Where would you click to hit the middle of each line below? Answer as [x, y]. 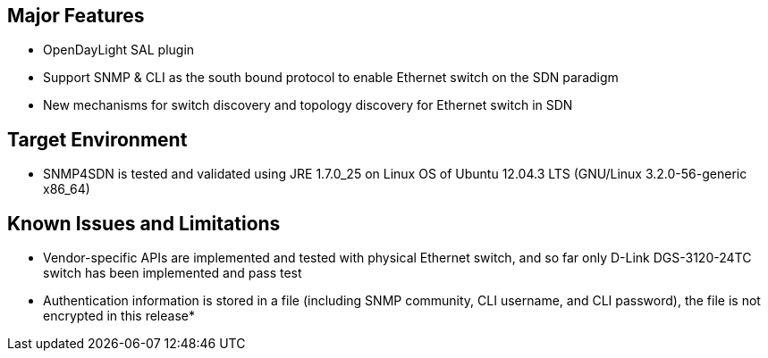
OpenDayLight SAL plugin [119, 50]
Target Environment [97, 139]
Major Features [76, 16]
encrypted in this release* [119, 316]
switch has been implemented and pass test [173, 273]
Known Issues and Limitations [144, 223]
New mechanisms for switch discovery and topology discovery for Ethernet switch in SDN [308, 105]
